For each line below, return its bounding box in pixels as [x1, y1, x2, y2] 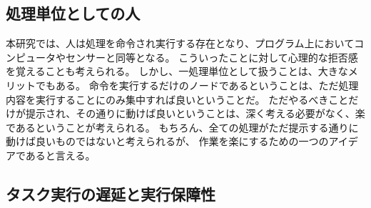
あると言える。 [25, 147, 96, 162]
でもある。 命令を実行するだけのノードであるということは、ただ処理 [35, 77, 359, 92]
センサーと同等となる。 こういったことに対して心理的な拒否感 [65, 49, 358, 64]
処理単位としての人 [6, 2, 141, 24]
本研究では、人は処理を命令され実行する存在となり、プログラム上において [6, 36, 355, 51]
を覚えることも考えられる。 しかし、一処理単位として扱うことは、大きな [6, 64, 348, 79]
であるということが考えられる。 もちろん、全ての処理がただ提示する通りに [6, 119, 359, 134]
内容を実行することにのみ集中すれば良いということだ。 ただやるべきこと [6, 91, 349, 107]
